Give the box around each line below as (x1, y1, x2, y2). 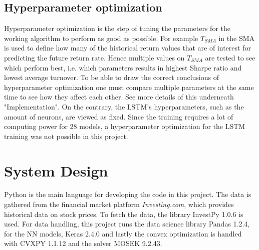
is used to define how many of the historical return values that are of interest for (4, 42, 251, 53)
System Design (4, 160, 108, 180)
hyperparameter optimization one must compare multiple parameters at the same (4, 81, 254, 92)
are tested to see (205, 52, 255, 62)
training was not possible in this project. (4, 130, 128, 141)
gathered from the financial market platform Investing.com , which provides (4, 199, 234, 209)
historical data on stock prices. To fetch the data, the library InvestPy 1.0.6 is (4, 208, 243, 219)
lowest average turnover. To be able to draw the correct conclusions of (4, 72, 219, 82)
